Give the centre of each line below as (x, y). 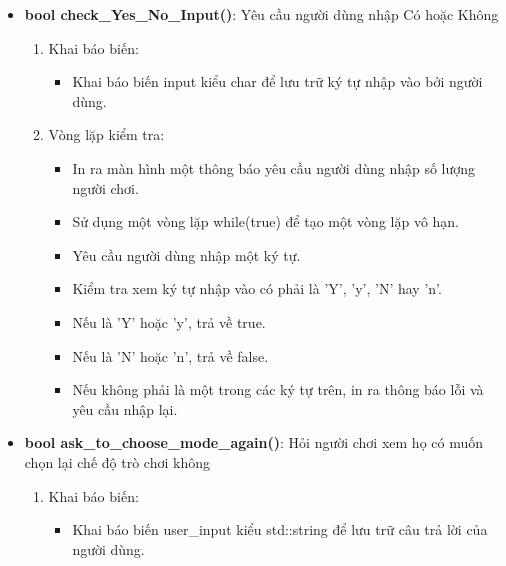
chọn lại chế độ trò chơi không (117, 461)
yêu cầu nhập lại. (125, 408)
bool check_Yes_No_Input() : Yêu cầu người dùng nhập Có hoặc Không (261, 14)
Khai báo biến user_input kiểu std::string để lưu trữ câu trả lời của (280, 529)
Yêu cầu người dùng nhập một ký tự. (186, 254)
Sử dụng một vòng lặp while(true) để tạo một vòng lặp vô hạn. (266, 221)
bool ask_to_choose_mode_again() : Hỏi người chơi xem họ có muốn (254, 442)
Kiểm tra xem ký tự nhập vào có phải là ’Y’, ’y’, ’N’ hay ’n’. (257, 288)
